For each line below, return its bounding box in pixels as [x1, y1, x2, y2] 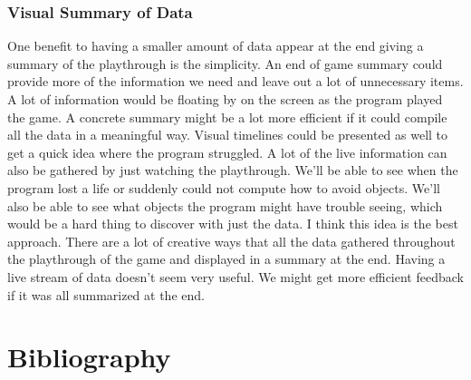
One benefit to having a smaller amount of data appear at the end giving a [7, 36, 424, 55]
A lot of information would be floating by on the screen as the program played [7, 90, 443, 108]
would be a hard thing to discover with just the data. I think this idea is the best [7, 214, 458, 233]
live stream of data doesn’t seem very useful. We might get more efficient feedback [7, 267, 464, 286]
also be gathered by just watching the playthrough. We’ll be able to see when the [7, 161, 458, 180]
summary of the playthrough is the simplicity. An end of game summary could [7, 54, 443, 73]
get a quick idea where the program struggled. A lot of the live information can [7, 142, 447, 161]
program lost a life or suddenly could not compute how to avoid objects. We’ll [7, 178, 440, 197]
